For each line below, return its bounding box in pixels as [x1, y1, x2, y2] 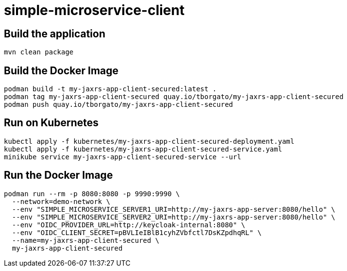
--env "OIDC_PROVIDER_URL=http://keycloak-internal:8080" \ [12, 220, 246, 229]
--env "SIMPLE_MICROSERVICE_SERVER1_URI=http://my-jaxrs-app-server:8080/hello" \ [12, 205, 335, 213]
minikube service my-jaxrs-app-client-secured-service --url [4, 152, 241, 161]
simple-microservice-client [4, 2, 185, 18]
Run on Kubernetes [4, 117, 99, 129]
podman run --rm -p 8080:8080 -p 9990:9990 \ [4, 189, 180, 198]
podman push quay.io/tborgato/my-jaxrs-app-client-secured [4, 101, 233, 109]
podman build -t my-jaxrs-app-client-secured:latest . [4, 85, 217, 93]
